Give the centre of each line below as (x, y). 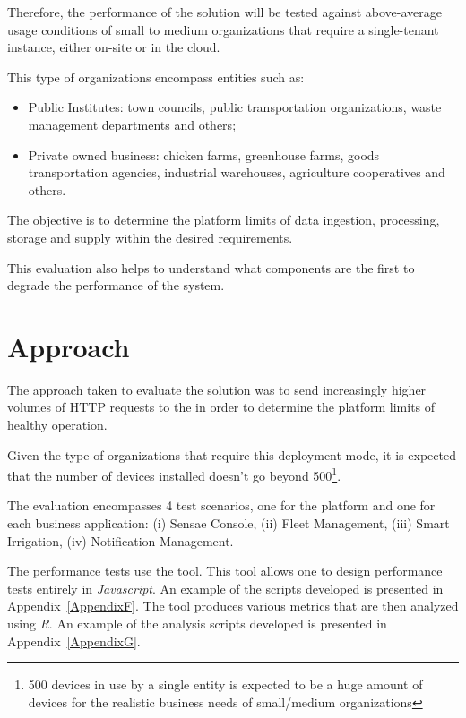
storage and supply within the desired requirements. (150, 237)
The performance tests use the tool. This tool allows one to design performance (225, 571)
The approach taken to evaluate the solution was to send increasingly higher (217, 389)
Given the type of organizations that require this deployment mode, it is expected (232, 454)
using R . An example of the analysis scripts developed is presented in (197, 624)
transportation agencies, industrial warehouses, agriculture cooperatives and (237, 172)
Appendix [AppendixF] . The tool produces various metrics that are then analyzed (233, 606)
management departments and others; (132, 124)
